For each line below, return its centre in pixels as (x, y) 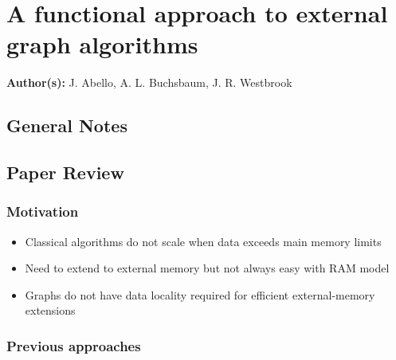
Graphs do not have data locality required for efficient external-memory (200, 294)
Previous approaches (74, 345)
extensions (50, 310)
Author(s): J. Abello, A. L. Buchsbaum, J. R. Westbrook (149, 82)
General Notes (67, 125)
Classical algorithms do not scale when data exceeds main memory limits (203, 241)
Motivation (43, 211)
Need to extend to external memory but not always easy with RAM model (207, 268)
